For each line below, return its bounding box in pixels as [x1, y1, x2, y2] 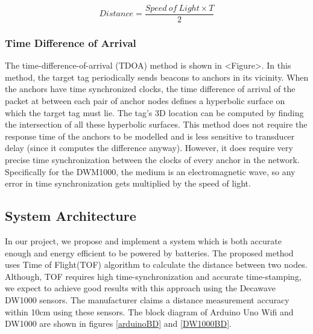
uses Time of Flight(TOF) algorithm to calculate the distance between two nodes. [5, 258, 308, 271]
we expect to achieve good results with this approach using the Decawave [5, 282, 276, 294]
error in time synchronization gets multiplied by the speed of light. [5, 177, 251, 190]
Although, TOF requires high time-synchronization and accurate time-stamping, [5, 270, 302, 282]
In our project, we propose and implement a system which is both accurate [5, 235, 282, 247]
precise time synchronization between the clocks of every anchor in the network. [5, 153, 300, 166]
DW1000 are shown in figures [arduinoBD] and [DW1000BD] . [5, 317, 232, 330]
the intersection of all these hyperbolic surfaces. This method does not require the [5, 118, 308, 131]
